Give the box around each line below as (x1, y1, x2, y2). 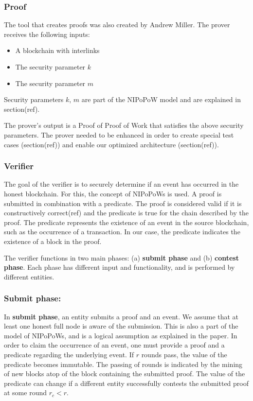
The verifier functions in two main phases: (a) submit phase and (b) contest (4, 252, 239, 262)
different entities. (4, 271, 54, 281)
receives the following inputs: (4, 29, 90, 39)
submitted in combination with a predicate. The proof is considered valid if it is (4, 198, 242, 208)
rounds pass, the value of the (141, 349, 227, 359)
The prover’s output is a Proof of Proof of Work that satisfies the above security (4, 120, 244, 130)
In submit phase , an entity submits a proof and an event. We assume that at (4, 311, 239, 321)
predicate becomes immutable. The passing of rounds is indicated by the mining (4, 359, 243, 369)
